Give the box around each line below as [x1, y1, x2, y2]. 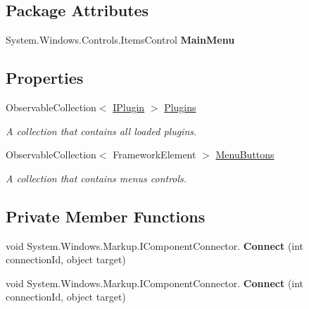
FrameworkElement [113, 147, 196, 162]
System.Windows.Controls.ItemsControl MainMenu [6, 32, 235, 47]
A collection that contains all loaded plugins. [6, 123, 197, 138]
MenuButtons [215, 147, 275, 162]
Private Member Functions [6, 205, 206, 227]
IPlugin [113, 100, 145, 114]
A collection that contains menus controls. [6, 170, 187, 185]
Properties [6, 67, 84, 89]
